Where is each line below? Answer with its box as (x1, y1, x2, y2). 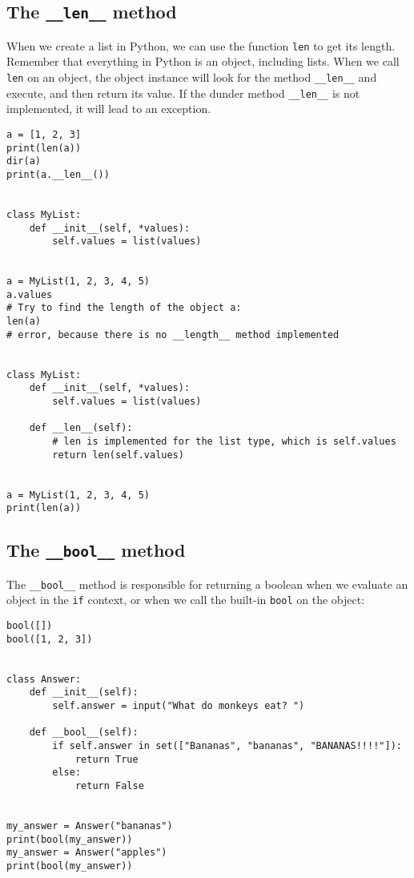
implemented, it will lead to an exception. (6, 100, 211, 117)
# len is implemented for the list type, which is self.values (52, 436, 396, 448)
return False (74, 779, 144, 791)
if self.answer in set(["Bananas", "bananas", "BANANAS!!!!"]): (52, 739, 402, 751)
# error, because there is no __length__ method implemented (6, 328, 340, 340)
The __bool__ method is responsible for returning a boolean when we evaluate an (6, 575, 408, 592)
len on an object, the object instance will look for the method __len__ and (6, 69, 377, 86)
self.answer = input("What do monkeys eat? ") (52, 700, 305, 711)
